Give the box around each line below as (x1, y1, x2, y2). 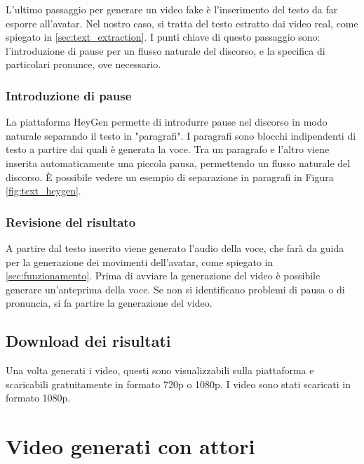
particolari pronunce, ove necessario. (6, 57, 161, 72)
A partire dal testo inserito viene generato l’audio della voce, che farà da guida (6, 240, 344, 255)
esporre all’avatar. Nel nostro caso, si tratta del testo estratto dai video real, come (6, 15, 358, 30)
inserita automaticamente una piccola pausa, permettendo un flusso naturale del (6, 155, 351, 170)
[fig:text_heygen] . (6, 183, 81, 198)
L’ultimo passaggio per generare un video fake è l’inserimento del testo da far (6, 2, 338, 16)
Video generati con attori (6, 432, 255, 460)
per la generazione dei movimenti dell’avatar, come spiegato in (6, 254, 274, 269)
